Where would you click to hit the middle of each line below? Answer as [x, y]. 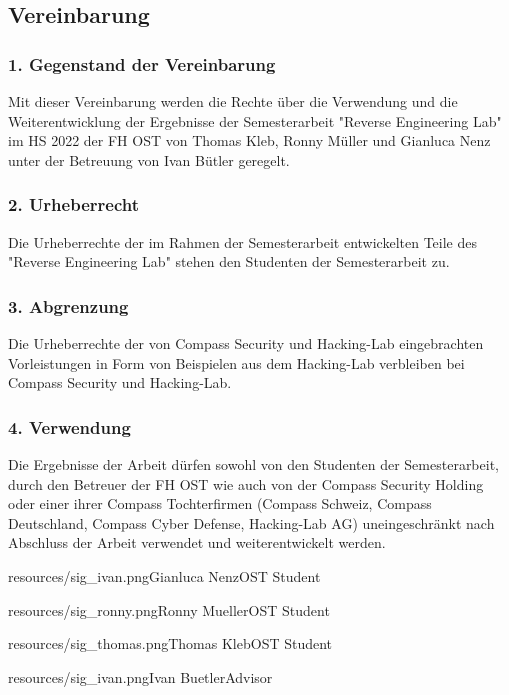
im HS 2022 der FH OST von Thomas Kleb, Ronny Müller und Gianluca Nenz [249, 140]
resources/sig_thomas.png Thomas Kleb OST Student [170, 643]
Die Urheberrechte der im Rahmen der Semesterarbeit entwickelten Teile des [242, 241]
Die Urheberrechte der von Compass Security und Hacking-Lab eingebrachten [246, 343]
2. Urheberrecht [74, 204]
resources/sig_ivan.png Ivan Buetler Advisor [140, 676]
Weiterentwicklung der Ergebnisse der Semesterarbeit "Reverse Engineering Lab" [255, 120]
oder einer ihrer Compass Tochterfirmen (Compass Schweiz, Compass [220, 503]
